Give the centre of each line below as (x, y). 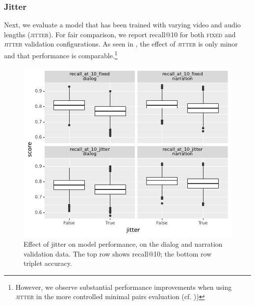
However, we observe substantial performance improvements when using (124, 287)
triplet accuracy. (48, 263)
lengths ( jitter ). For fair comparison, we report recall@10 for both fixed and (120, 34)
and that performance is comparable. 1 (61, 55)
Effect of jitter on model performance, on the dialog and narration (123, 244)
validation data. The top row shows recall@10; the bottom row (118, 253)
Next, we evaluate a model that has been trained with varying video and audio (122, 25)
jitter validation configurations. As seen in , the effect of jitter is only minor (121, 44)
